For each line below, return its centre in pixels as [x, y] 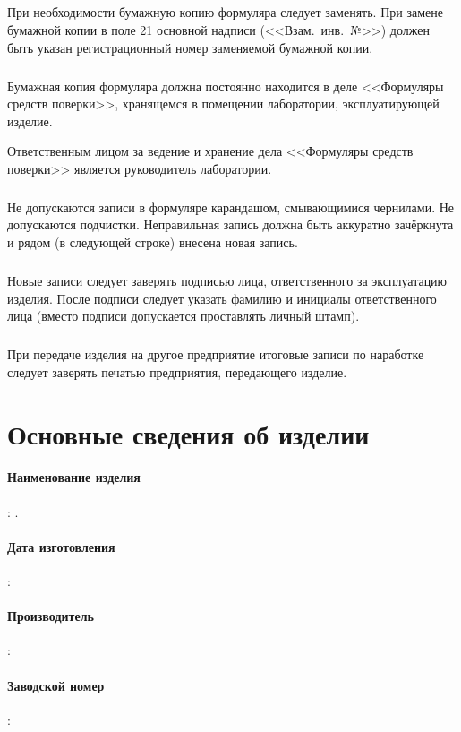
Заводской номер [56, 685]
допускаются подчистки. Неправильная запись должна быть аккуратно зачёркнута [230, 224]
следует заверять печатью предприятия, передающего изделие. [177, 371]
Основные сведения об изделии [188, 433]
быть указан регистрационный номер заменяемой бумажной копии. [190, 47]
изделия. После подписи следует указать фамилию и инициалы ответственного [222, 298]
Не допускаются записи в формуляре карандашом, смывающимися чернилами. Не [231, 207]
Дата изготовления [61, 546]
